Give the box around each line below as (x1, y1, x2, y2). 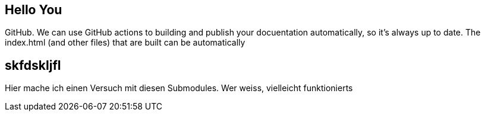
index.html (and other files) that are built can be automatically (5, 37, 245, 48)
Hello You (5, 2, 62, 17)
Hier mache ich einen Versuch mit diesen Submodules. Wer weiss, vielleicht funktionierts (5, 83, 353, 94)
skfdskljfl (5, 57, 61, 73)
